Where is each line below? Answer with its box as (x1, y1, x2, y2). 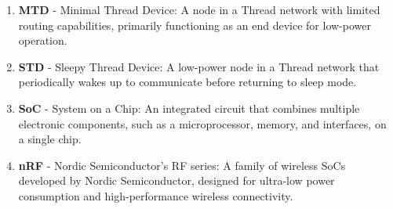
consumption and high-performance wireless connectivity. (18, 187, 293, 204)
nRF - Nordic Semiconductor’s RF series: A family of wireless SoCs (18, 157, 346, 173)
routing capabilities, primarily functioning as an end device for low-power (18, 16, 371, 33)
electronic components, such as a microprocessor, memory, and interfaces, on (18, 115, 387, 132)
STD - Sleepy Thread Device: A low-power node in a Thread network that (18, 58, 380, 74)
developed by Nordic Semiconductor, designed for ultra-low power (18, 172, 335, 189)
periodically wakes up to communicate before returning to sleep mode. (18, 74, 357, 90)
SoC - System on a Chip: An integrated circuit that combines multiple (18, 99, 360, 116)
